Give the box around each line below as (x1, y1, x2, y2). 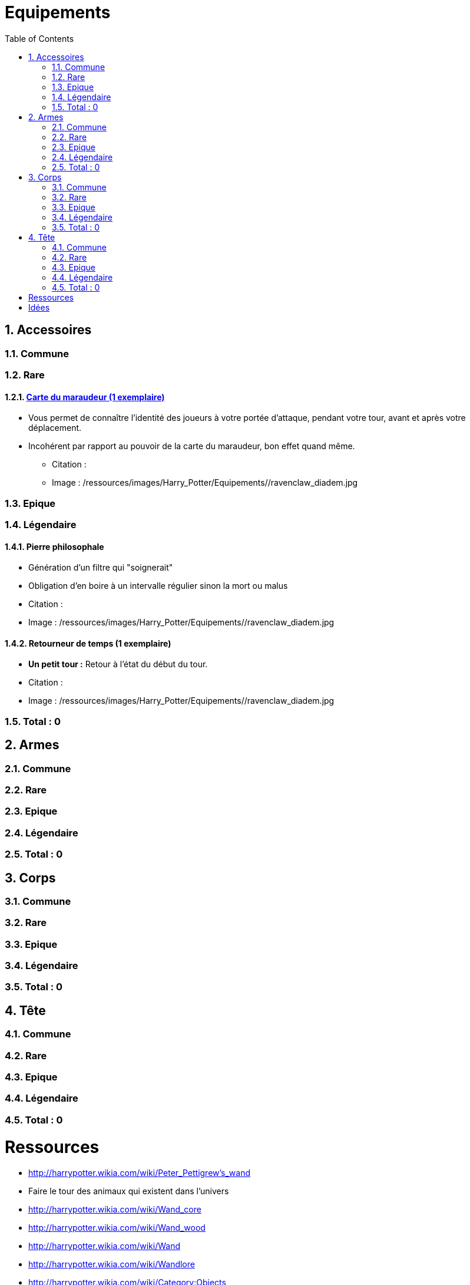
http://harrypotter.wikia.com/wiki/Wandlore (28, 1259, 195, 1270)
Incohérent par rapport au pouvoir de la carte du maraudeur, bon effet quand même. (28, 441, 355, 452)
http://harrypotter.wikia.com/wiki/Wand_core (28, 1204, 201, 1215)
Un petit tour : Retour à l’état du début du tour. (28, 659, 208, 670)
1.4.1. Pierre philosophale (5, 541, 104, 552)
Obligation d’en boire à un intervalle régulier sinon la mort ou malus (28, 581, 288, 591)
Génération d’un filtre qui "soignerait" (28, 562, 173, 573)
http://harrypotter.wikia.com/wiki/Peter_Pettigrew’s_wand (28, 1168, 251, 1178)
